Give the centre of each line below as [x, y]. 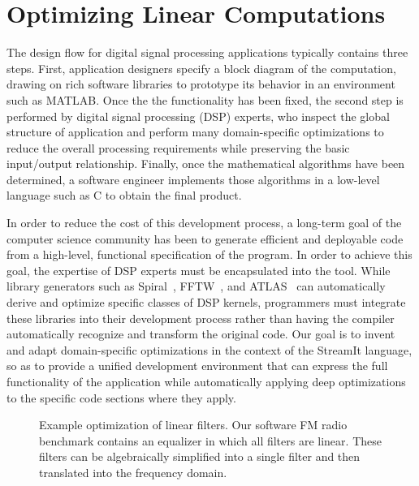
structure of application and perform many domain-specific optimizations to [195, 132]
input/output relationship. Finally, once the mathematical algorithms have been [206, 163]
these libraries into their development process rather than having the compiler [201, 318]
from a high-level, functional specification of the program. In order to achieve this [209, 254]
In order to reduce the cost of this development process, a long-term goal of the [204, 223]
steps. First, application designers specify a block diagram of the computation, [201, 68]
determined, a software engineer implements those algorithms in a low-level [193, 179]
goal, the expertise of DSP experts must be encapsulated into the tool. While [199, 270]
